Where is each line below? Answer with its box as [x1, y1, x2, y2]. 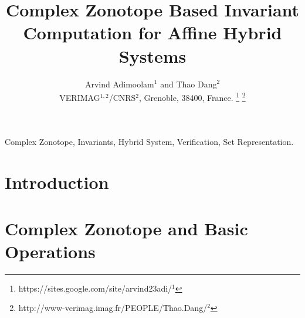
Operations [5, 239, 96, 263]
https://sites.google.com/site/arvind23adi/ [18, 282, 172, 294]
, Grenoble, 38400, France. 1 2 [139, 90, 246, 103]
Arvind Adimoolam [84, 77, 154, 90]
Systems [118, 43, 187, 67]
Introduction [5, 170, 109, 194]
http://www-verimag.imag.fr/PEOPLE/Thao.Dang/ [18, 302, 208, 314]
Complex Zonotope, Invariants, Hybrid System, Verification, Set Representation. [5, 136, 294, 148]
